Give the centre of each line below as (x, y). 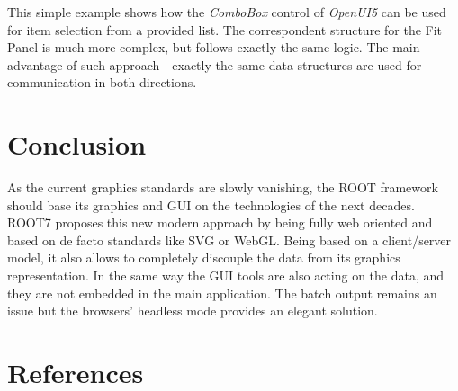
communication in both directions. (102, 82)
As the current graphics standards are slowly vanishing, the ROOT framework (223, 187)
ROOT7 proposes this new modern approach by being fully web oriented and (220, 222)
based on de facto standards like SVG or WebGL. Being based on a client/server (229, 240)
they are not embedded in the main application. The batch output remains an (222, 293)
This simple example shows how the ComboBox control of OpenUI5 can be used (227, 12)
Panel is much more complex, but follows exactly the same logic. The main (214, 47)
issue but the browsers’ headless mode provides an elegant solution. (193, 311)
